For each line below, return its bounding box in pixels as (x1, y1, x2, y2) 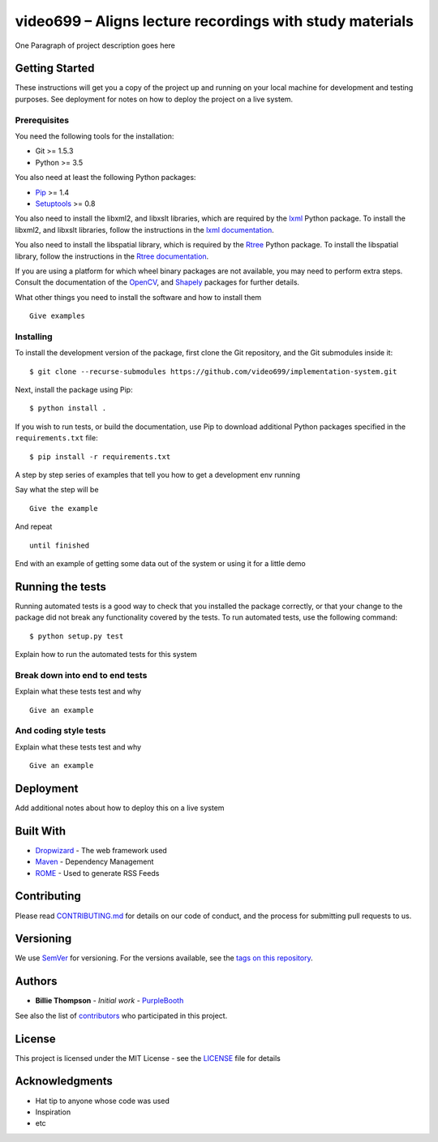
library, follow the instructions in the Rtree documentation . (15, 251, 209, 261)
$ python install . (29, 404, 107, 413)
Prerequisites (15, 114, 69, 126)
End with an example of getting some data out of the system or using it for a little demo (15, 558, 306, 568)
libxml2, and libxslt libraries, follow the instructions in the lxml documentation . (15, 225, 275, 234)
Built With (15, 824, 67, 838)
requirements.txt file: (15, 433, 98, 443)
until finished (29, 540, 90, 550)
